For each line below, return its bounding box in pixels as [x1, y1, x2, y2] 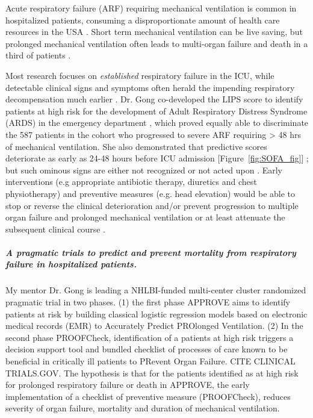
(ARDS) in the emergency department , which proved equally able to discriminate [5, 116, 309, 129]
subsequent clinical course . [5, 222, 105, 235]
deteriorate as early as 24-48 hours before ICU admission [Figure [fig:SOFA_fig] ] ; [5, 152, 309, 164]
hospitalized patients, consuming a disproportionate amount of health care [5, 13, 280, 26]
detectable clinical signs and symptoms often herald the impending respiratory [5, 81, 295, 93]
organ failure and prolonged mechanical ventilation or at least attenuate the [5, 211, 285, 223]
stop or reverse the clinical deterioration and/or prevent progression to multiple [5, 199, 299, 211]
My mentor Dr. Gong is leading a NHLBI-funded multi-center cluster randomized [5, 284, 306, 296]
